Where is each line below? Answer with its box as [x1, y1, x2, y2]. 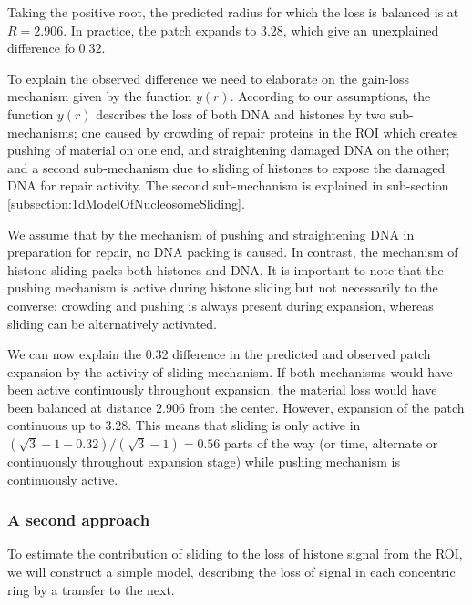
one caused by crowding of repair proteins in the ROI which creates [81, 122, 458, 141]
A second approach [7, 508, 150, 531]
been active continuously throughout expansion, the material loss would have [7, 380, 437, 399]
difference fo [7, 38, 75, 57]
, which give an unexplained [282, 20, 439, 39]
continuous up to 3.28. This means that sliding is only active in [7, 415, 361, 435]
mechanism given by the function [7, 87, 192, 106]
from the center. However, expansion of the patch [189, 397, 465, 416]
